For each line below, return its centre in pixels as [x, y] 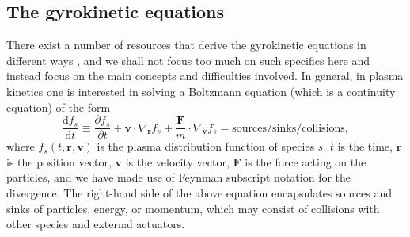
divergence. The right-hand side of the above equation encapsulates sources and [199, 193]
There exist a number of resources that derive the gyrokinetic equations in [186, 45]
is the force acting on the [306, 161]
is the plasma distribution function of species [206, 146]
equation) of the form [59, 107]
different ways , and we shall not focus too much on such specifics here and [188, 60]
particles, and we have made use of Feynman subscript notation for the [179, 177]
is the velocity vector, [177, 161]
